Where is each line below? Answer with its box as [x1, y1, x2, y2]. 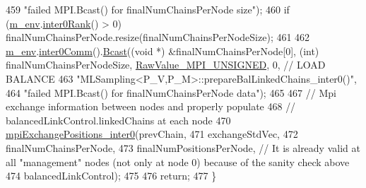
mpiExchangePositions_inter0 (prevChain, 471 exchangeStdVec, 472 [6, 127, 298, 141]
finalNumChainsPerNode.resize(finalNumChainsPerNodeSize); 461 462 [6, 30, 310, 45]
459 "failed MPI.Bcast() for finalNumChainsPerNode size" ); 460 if [6, 2, 290, 16]
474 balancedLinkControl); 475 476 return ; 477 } [6, 168, 217, 183]
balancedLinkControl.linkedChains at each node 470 [6, 112, 231, 127]
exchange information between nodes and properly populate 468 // [6, 99, 296, 114]
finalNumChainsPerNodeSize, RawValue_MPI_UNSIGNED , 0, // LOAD [6, 57, 326, 72]
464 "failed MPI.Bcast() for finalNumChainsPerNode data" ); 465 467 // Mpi [6, 85, 336, 100]
